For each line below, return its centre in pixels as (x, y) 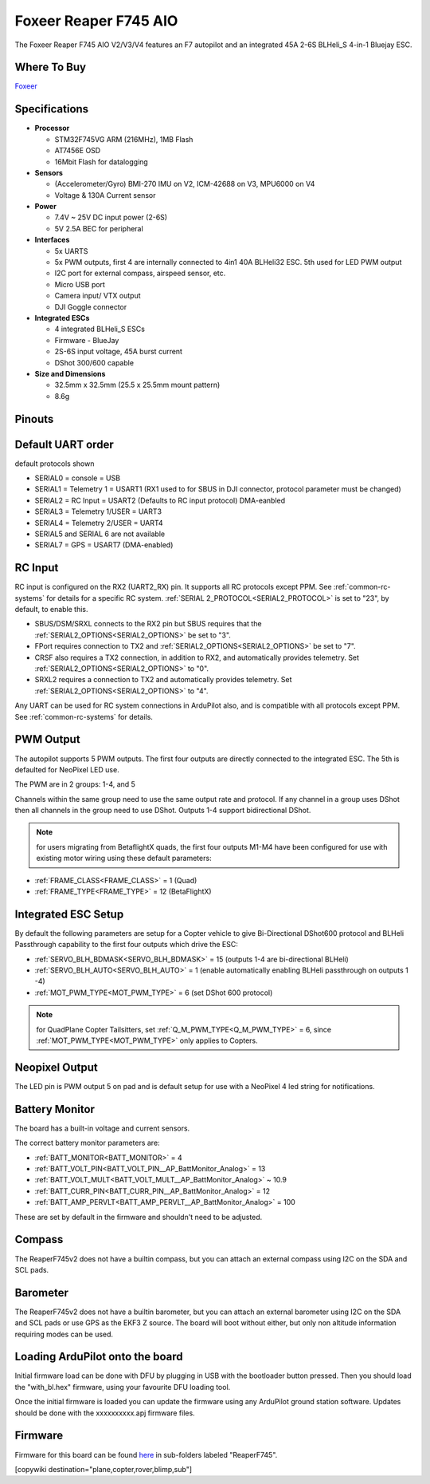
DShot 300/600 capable (94, 362)
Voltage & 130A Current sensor (105, 195)
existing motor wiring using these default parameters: (124, 858)
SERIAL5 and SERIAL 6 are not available (100, 534)
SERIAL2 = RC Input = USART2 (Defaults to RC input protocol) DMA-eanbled (160, 500)
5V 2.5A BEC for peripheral (99, 228)
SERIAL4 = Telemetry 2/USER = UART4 (99, 523)
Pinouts (34, 419)
